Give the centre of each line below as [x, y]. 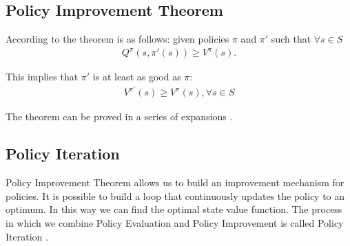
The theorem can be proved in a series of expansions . [119, 116]
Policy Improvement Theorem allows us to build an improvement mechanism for [175, 182]
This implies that [42, 77]
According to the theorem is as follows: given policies [117, 39]
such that [291, 39]
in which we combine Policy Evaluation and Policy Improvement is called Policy [175, 223]
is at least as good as [137, 77]
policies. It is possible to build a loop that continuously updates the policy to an [175, 195]
